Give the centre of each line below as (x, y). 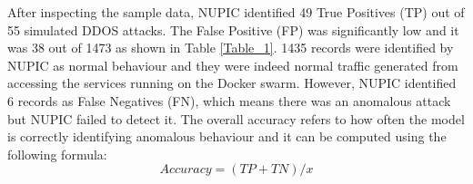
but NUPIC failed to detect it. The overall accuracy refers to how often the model (236, 118)
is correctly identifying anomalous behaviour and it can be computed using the (227, 136)
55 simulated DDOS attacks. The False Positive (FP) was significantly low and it (233, 29)
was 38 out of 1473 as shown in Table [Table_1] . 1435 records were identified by (231, 48)
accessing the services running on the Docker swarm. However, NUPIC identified (232, 83)
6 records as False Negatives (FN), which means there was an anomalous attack (229, 100)
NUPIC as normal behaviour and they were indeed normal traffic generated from (233, 65)
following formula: (57, 154)
